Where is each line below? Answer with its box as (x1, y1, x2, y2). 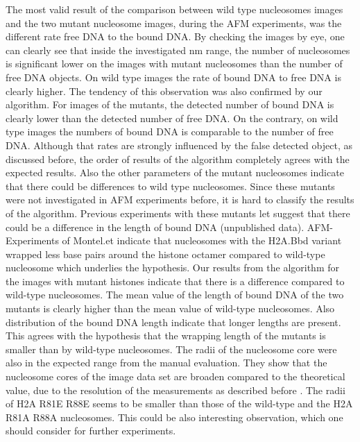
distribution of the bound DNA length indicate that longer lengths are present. (6, 314, 341, 329)
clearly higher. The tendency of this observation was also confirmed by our (6, 83, 323, 98)
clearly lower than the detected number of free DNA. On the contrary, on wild (6, 110, 338, 125)
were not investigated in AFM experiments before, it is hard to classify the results (6, 192, 354, 207)
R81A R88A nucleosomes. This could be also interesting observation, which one (6, 409, 343, 424)
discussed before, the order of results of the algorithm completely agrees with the (6, 151, 350, 166)
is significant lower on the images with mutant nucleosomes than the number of (6, 56, 343, 71)
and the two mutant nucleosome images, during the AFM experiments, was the (6, 15, 342, 30)
